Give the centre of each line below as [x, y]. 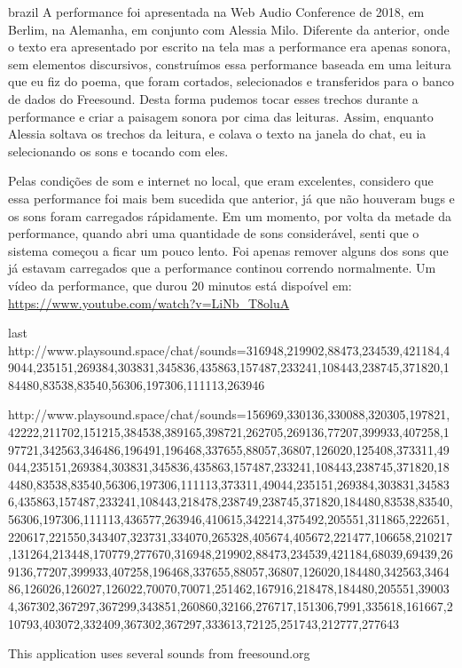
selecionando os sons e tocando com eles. [118, 151]
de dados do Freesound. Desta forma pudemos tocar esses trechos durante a [213, 98]
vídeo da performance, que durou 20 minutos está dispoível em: [180, 285]
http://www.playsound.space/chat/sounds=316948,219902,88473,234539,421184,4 [229, 350]
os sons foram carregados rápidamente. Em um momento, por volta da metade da [230, 215]
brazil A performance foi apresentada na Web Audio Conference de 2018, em [216, 12]
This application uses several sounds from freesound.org [159, 653]
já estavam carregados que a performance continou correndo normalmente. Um [222, 268]
